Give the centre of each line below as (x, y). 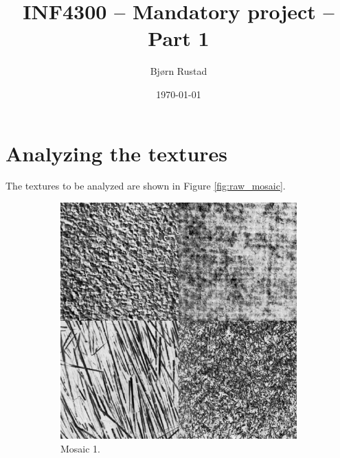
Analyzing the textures (117, 153)
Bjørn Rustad (179, 71)
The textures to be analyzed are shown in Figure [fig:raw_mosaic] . (146, 186)
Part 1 (179, 38)
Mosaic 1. (81, 448)
